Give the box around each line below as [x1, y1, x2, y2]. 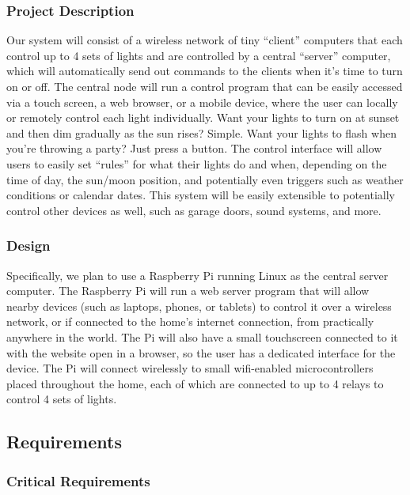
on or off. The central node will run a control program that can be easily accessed [6, 78, 403, 94]
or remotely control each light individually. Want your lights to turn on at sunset [6, 109, 400, 126]
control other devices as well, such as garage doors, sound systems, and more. [6, 202, 382, 218]
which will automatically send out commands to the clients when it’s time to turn [6, 62, 403, 79]
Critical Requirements [6, 470, 150, 490]
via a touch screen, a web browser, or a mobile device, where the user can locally [6, 93, 398, 110]
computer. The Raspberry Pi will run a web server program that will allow [6, 282, 370, 299]
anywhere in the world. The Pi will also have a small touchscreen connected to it [6, 328, 398, 345]
